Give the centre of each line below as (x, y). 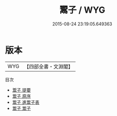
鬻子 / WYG (82, 10)
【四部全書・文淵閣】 (49, 67)
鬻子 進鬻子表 (26, 102)
